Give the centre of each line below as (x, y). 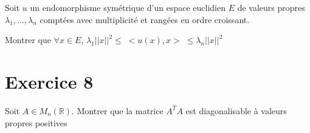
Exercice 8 (49, 81)
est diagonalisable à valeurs (236, 110)
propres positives (36, 122)
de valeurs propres (271, 7)
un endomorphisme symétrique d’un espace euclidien (128, 7)
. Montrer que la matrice (118, 110)
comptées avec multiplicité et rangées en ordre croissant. (145, 19)
